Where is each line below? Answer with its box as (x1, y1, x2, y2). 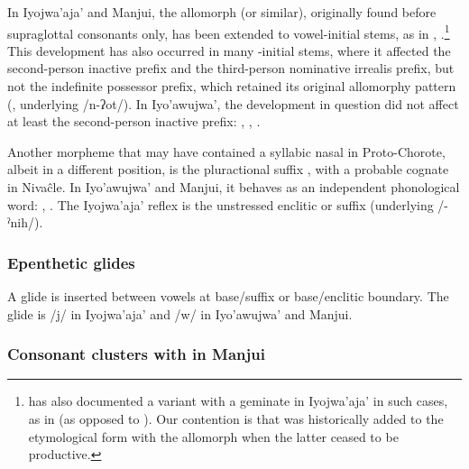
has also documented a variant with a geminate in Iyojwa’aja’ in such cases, (28, 391, 448, 410)
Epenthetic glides (7, 251, 135, 273)
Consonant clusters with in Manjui (7, 343, 265, 365)
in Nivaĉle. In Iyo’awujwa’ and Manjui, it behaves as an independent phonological (7, 178, 460, 196)
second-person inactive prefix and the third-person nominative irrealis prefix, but (7, 59, 455, 78)
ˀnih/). (7, 213, 43, 232)
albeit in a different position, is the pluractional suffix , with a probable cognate (7, 160, 449, 179)
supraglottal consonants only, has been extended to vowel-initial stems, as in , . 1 (7, 21, 450, 42)
